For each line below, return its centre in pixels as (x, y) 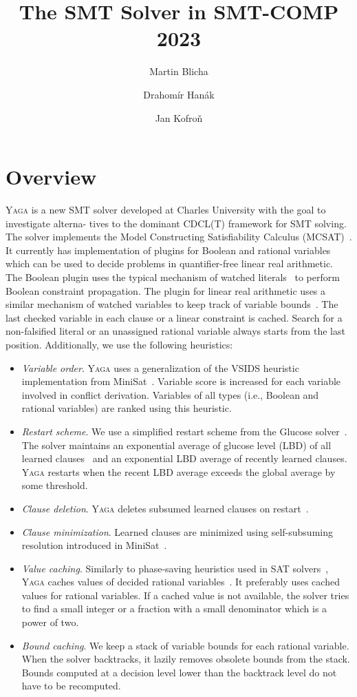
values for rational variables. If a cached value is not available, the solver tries (185, 595)
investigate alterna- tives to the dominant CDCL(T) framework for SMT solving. (176, 223)
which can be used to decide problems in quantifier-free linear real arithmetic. (169, 263)
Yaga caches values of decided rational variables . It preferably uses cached (181, 582)
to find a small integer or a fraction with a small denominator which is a (174, 608)
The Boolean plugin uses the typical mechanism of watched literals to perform (173, 277)
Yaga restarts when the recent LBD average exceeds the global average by (178, 471)
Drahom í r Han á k (179, 94)
